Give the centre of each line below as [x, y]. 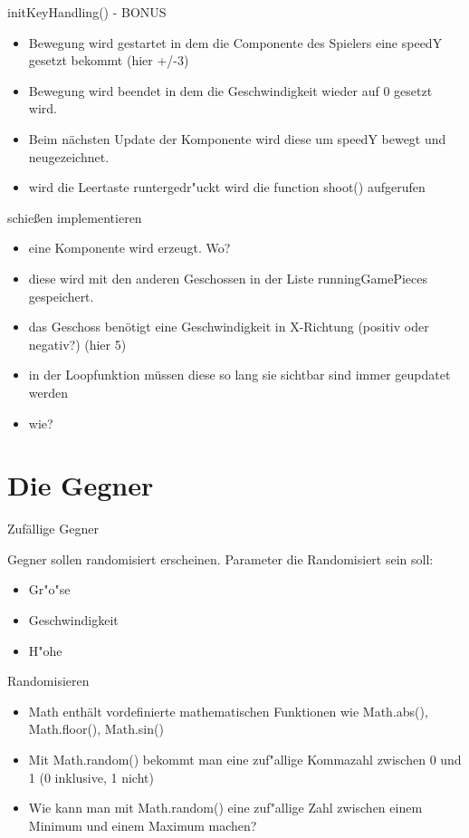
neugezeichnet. [69, 156]
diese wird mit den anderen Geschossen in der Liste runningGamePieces [228, 278]
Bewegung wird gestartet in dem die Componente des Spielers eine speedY [235, 42]
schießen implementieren [75, 217]
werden [48, 392]
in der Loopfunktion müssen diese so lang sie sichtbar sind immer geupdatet [239, 375]
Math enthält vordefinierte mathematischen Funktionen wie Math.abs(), [228, 711]
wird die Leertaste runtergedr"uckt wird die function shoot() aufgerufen [227, 187]
